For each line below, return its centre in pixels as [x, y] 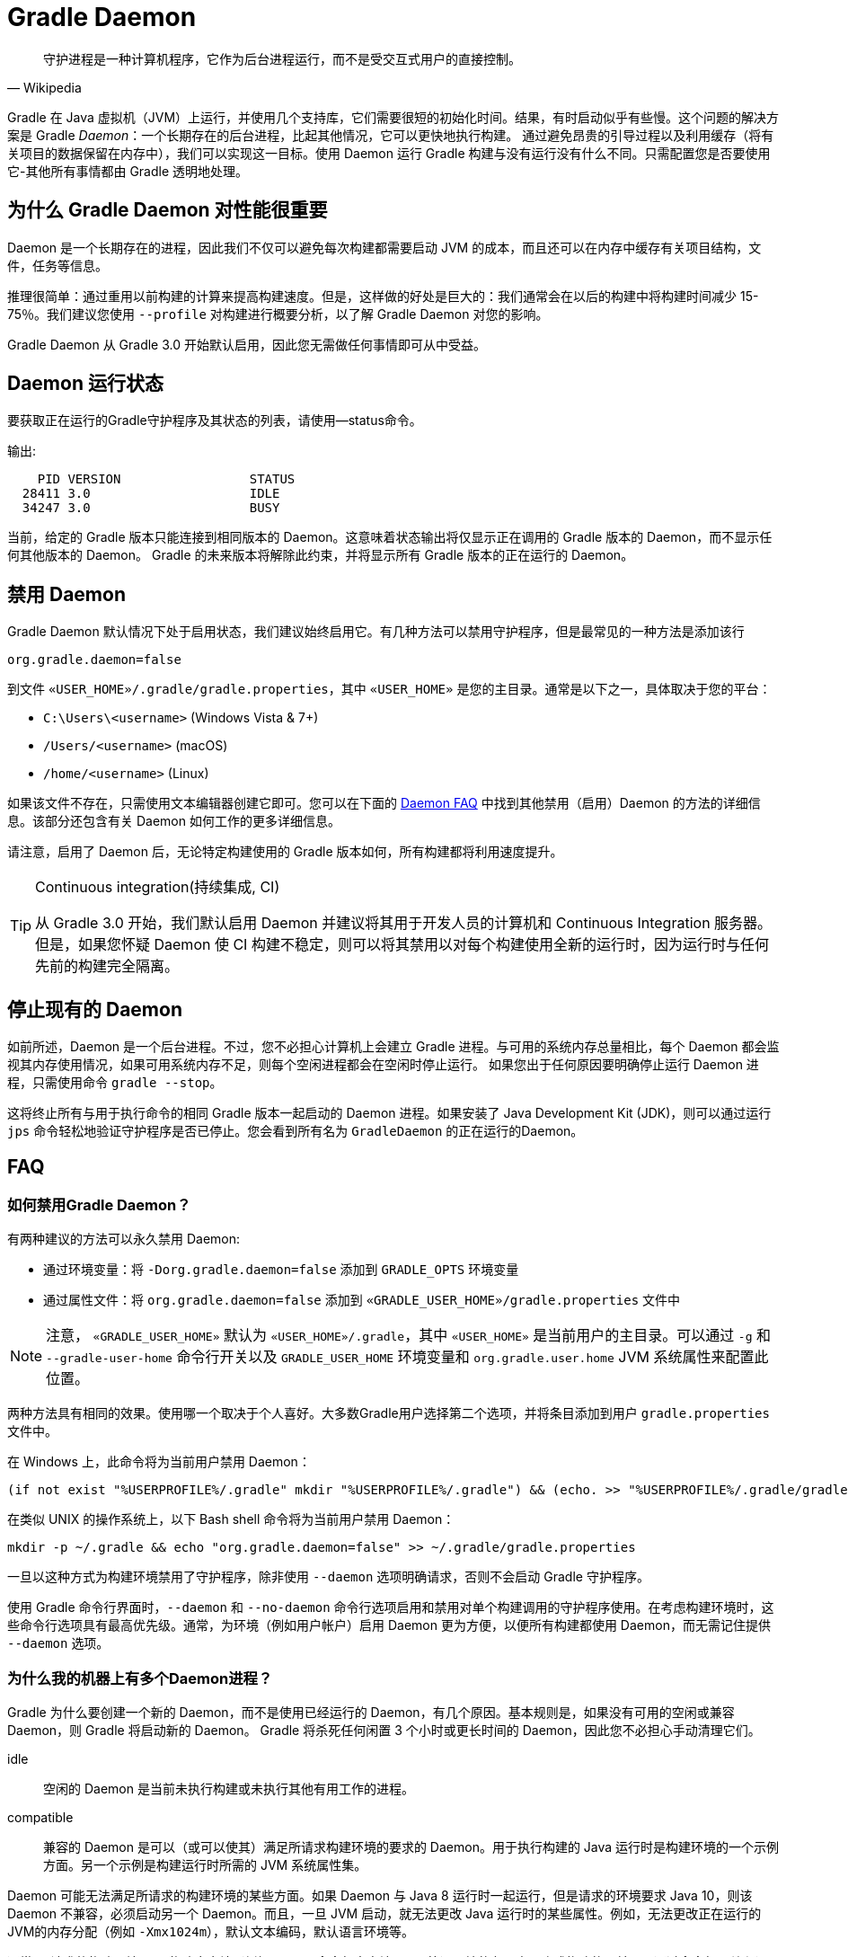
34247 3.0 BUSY [151, 508]
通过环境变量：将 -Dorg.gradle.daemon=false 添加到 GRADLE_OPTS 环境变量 [281, 1270]
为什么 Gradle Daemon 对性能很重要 [168, 210]
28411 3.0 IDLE [151, 494]
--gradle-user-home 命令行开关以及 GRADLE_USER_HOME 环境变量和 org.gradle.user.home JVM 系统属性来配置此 [407, 1357]
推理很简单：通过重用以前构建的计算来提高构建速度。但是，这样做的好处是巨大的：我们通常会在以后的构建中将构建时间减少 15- [383, 296]
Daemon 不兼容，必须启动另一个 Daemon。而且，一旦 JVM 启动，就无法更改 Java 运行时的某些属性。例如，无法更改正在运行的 [384, 1914]
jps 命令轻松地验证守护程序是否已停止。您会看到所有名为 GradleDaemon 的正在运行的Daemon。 [296, 1131]
